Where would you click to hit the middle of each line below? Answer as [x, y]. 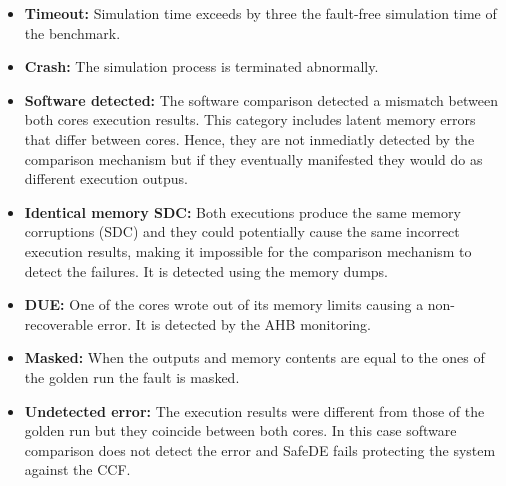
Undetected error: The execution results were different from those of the [254, 410]
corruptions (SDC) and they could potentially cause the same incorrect [242, 231]
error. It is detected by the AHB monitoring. [234, 323]
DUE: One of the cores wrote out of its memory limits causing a [224, 304]
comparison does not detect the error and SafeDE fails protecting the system [260, 449]
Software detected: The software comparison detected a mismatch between [261, 99]
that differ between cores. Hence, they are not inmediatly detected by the [249, 138]
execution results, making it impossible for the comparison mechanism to [248, 250]
